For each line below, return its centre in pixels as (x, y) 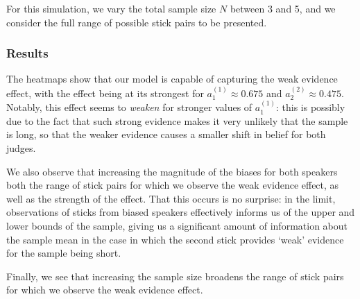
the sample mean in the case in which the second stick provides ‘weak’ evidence (175, 239)
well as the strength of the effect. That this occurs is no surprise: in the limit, (171, 198)
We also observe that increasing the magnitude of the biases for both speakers (172, 171)
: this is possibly (311, 107)
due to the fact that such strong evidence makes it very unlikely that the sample (177, 120)
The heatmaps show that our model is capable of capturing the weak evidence (172, 79)
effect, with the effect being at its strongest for (105, 93)
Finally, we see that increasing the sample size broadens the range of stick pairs (175, 276)
